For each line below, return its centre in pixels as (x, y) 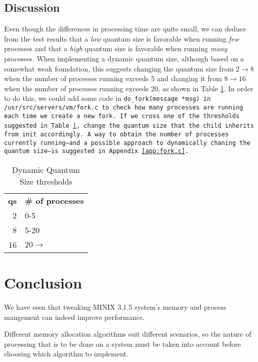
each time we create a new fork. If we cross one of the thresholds (122, 116)
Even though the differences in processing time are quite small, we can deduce (125, 29)
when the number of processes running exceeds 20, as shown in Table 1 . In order (129, 88)
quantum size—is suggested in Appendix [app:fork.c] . (97, 151)
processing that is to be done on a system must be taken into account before (123, 343)
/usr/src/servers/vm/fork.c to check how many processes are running (124, 108)
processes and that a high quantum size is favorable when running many (116, 48)
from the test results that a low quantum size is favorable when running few (122, 38)
